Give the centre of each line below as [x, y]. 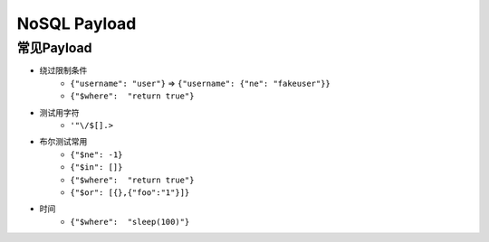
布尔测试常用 [63, 142]
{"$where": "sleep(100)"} [130, 222]
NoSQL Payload [77, 23]
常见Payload [54, 48]
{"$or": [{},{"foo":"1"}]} [130, 192]
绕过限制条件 [63, 70]
